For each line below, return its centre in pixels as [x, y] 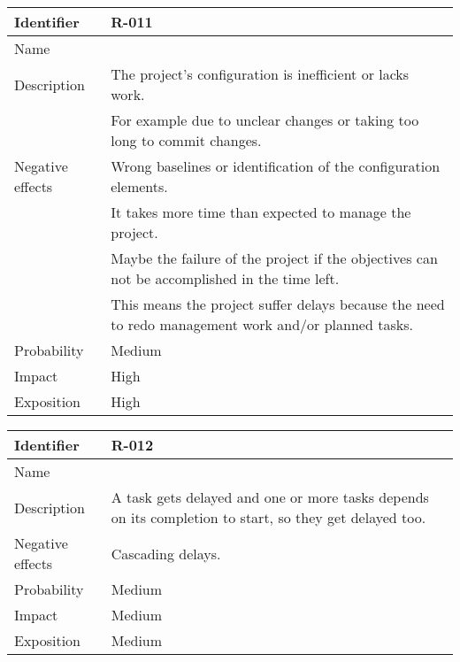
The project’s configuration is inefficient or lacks [260, 74]
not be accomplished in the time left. [225, 278]
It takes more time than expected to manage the [261, 212]
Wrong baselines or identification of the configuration [276, 166]
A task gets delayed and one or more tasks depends [270, 497]
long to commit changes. [186, 140]
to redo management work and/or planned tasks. [262, 324]
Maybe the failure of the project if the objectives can [274, 258]
